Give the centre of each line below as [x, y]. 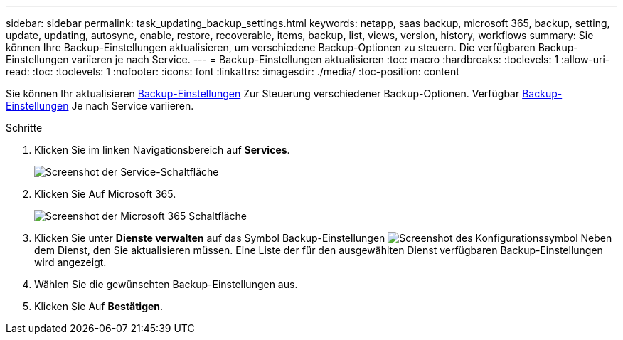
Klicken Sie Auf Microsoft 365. [105, 194]
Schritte [24, 128]
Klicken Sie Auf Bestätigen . [99, 306]
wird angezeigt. [70, 262]
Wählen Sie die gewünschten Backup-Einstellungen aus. [166, 284]
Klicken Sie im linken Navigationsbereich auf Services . [162, 150]
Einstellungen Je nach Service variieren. [100, 106]
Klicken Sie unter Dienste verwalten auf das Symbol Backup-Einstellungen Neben [323, 238]
